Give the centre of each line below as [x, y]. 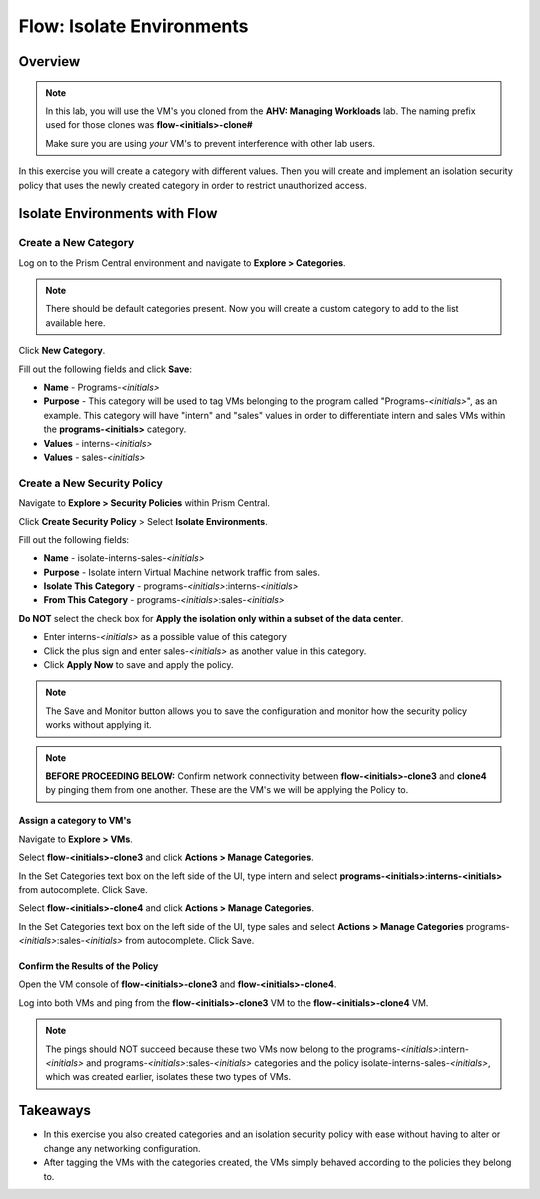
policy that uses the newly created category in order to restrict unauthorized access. [192, 185]
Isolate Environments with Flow [118, 213]
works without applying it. [98, 725]
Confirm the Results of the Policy [88, 966]
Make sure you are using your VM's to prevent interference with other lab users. [210, 143]
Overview [49, 61]
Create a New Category [76, 243]
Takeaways [55, 1110]
